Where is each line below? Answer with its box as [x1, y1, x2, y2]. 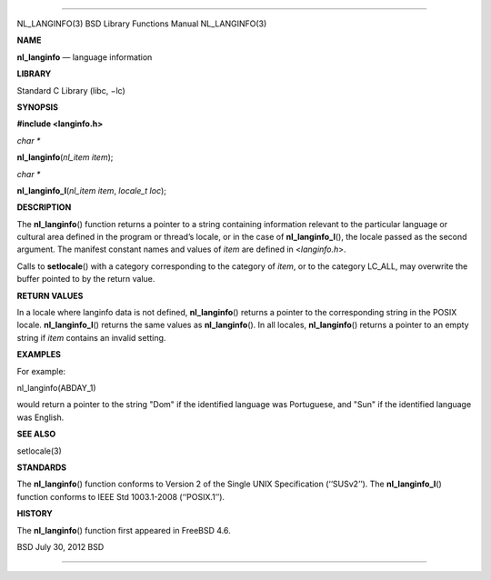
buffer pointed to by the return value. [16, 274, 155, 285]
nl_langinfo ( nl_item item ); [16, 152, 114, 163]
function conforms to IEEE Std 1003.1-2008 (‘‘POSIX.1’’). [16, 491, 225, 502]
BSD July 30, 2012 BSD [16, 541, 105, 552]
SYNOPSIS [16, 101, 59, 113]
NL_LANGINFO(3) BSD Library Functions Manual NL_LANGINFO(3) [16, 18, 267, 29]
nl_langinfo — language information [16, 51, 153, 63]
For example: [16, 365, 66, 376]
